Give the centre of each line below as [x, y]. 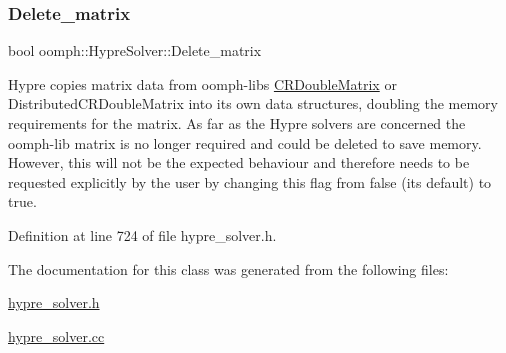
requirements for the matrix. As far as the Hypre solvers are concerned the [237, 123]
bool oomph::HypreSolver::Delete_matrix [135, 50]
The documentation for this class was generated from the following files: [228, 268]
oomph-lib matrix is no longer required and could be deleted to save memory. [245, 142]
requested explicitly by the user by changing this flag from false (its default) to [250, 181]
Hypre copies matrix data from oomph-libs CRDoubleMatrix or [202, 83]
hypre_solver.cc [56, 335]
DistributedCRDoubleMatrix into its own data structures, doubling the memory [253, 103]
